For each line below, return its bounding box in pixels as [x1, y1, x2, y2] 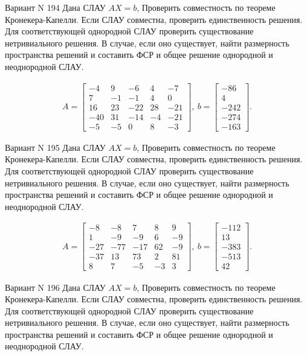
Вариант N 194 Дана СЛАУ [5, 1, 106, 13]
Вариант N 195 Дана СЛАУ [5, 141, 106, 153]
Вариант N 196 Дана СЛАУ [5, 281, 106, 293]
